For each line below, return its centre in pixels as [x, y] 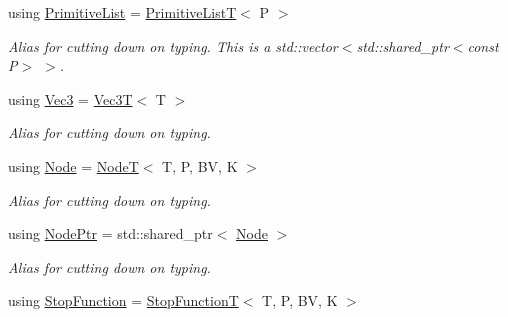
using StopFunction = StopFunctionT [123, 300]
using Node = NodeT [73, 165]
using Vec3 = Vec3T [70, 98]
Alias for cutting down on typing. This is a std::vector [173, 45]
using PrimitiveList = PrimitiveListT [122, 12]
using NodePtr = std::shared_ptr [110, 233]
